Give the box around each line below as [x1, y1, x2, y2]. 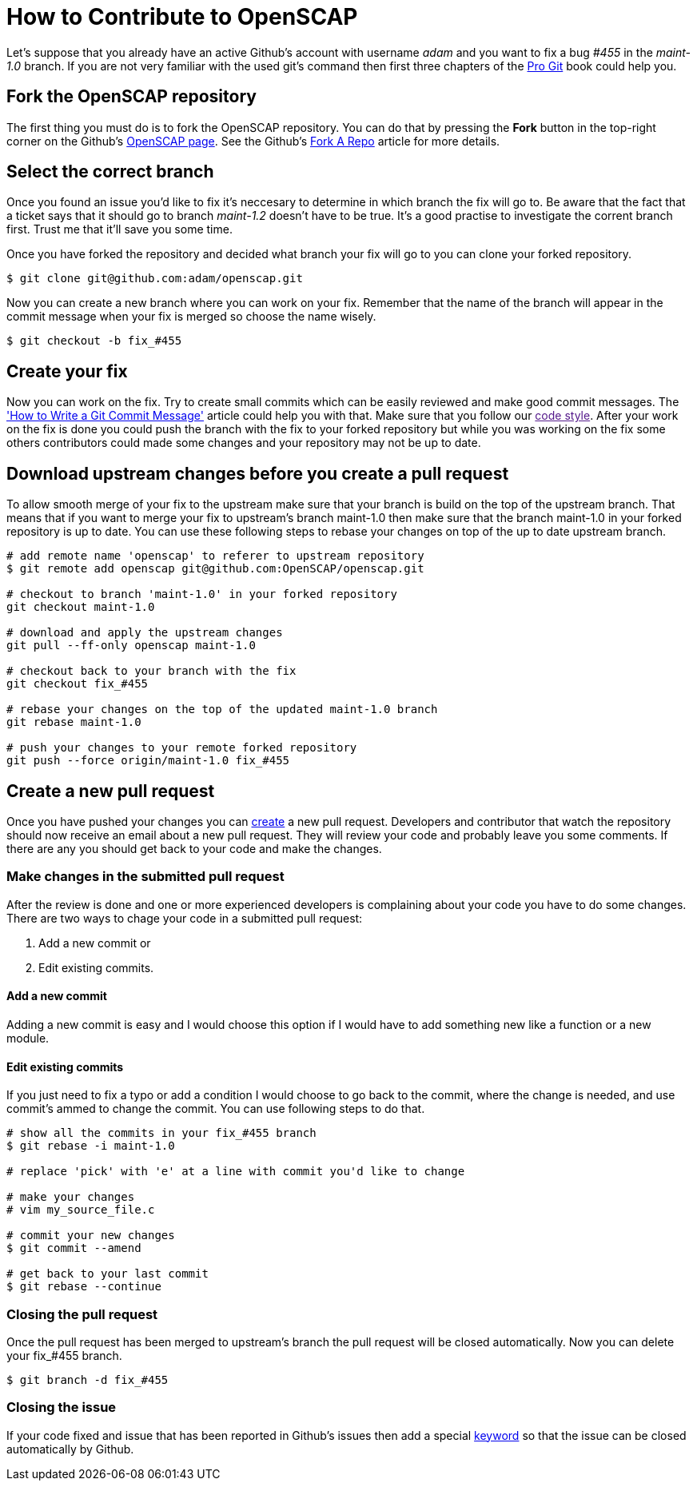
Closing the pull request [6, 1306, 158, 1322]
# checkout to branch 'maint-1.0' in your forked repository [6, 588, 397, 601]
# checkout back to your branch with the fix [6, 664, 297, 678]
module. [6, 1031, 50, 1045]
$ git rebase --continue [6, 1280, 161, 1294]
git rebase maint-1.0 [6, 716, 141, 729]
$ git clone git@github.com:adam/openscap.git [6, 272, 303, 285]
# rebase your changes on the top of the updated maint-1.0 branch [6, 703, 438, 716]
